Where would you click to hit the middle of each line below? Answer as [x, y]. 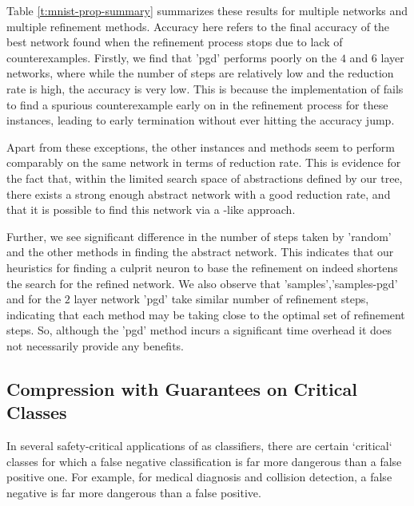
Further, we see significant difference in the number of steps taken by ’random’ [199, 236]
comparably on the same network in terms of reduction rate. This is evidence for [204, 162]
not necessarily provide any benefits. [95, 345]
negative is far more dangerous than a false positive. [134, 492]
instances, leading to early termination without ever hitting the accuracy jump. [201, 120]
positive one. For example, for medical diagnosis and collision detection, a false [199, 477]
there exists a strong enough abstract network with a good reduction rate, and [199, 194]
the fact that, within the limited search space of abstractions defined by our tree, [205, 178]
